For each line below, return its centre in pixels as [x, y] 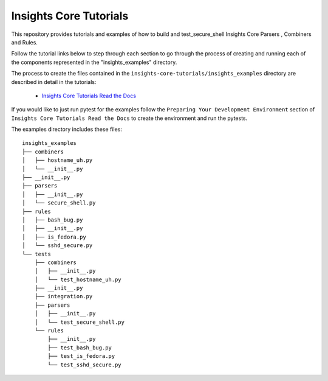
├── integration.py [63, 296]
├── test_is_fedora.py [81, 356]
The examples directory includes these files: [67, 129]
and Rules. [24, 42]
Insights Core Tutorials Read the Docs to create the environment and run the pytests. [129, 118]
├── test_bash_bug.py [80, 348]
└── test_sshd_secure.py [84, 365]
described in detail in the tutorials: [54, 82]
